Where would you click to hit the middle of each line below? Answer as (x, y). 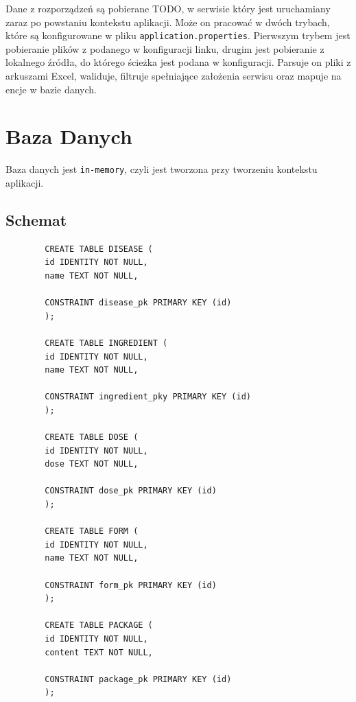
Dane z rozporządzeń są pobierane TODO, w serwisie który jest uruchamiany (168, 8)
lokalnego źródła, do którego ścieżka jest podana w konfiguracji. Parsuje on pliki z (178, 62)
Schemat (36, 219)
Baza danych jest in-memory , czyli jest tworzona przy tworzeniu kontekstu (162, 169)
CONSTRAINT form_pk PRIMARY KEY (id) (131, 585)
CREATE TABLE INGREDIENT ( (106, 343)
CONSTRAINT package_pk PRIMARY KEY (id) (138, 679)
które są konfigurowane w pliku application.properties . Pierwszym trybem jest (178, 35)
